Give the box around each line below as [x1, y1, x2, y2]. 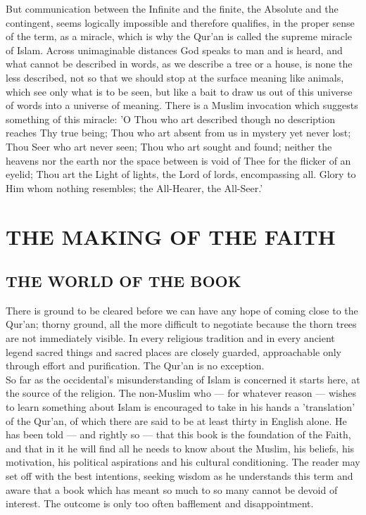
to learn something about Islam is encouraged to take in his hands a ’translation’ [6, 400, 355, 414]
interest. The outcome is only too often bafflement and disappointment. [6, 496, 314, 511]
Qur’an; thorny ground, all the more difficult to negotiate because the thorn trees [6, 317, 357, 331]
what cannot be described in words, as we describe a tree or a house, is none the [6, 56, 353, 71]
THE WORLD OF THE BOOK [6, 270, 241, 292]
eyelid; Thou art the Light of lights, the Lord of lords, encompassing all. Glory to [6, 167, 356, 182]
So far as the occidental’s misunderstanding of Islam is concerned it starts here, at [6, 371, 360, 386]
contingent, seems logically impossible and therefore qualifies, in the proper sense [6, 15, 355, 30]
